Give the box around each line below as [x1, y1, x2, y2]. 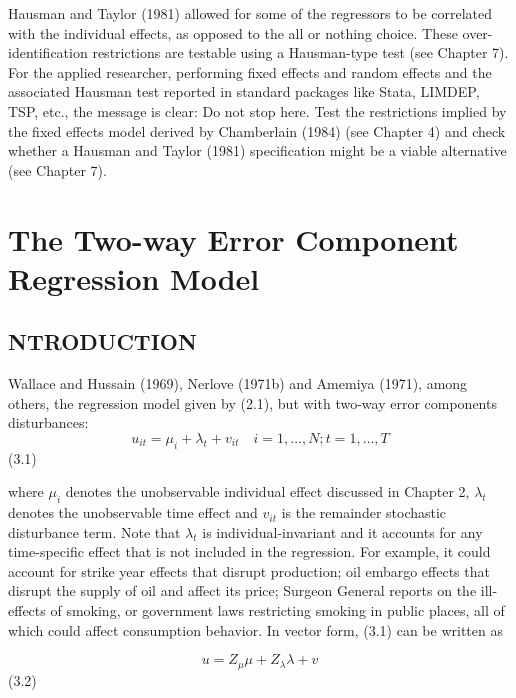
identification [8, 42, 88, 63]
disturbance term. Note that [8, 521, 181, 542]
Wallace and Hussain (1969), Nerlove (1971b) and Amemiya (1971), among [8, 373, 468, 394]
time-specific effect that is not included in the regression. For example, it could [8, 541, 491, 562]
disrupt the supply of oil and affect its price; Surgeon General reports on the [8, 580, 477, 601]
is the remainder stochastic [281, 502, 447, 523]
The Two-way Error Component [8, 218, 459, 259]
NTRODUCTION [8, 326, 197, 357]
